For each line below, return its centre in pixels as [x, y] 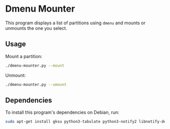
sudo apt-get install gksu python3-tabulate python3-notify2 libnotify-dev [87, 122]
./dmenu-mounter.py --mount [35, 66]
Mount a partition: [24, 56]
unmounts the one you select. [36, 28]
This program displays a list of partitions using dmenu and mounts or [75, 23]
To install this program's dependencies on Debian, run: [62, 112]
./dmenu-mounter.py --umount [36, 84]
